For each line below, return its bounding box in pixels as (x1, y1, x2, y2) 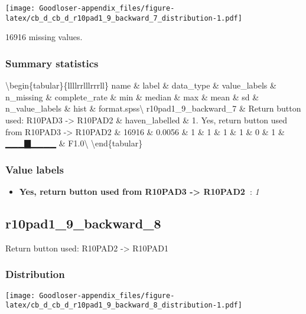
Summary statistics (5, 55, 99, 70)
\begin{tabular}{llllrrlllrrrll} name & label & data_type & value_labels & (5, 79, 276, 91)
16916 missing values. (5, 31, 83, 43)
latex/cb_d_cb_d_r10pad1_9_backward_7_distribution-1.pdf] (5, 14, 242, 22)
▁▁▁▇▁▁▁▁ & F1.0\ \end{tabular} (5, 137, 143, 149)
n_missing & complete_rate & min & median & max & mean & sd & (5, 90, 259, 103)
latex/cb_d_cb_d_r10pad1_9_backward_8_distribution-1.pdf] (5, 301, 242, 310)
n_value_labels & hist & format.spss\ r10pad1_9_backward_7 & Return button (5, 102, 301, 115)
